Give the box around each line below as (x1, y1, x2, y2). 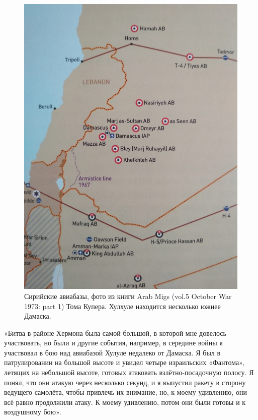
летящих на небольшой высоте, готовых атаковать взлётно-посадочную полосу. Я (4, 367, 254, 378)
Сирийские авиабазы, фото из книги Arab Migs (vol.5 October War (24, 290, 232, 301)
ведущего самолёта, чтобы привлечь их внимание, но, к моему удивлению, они (4, 387, 247, 397)
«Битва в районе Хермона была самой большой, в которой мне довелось (4, 327, 226, 338)
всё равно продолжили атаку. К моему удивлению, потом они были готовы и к (4, 396, 246, 407)
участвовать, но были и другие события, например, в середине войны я (4, 337, 223, 348)
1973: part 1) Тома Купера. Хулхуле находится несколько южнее (24, 301, 221, 311)
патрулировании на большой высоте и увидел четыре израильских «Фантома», (4, 357, 244, 368)
